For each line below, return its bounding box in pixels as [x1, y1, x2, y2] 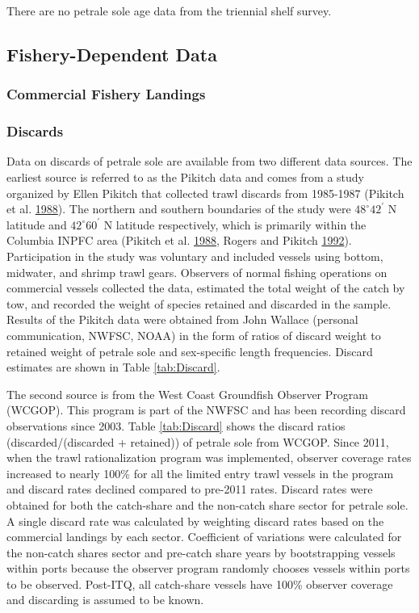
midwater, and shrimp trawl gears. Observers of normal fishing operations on [6, 263, 388, 280]
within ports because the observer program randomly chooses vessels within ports [6, 560, 410, 577]
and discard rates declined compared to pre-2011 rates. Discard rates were [6, 481, 373, 498]
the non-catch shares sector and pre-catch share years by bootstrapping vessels [6, 544, 396, 561]
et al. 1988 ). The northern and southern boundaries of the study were [6, 200, 351, 217]
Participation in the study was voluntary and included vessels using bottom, [6, 248, 383, 264]
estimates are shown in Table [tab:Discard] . [6, 359, 220, 376]
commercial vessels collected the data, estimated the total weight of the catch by [6, 279, 405, 296]
